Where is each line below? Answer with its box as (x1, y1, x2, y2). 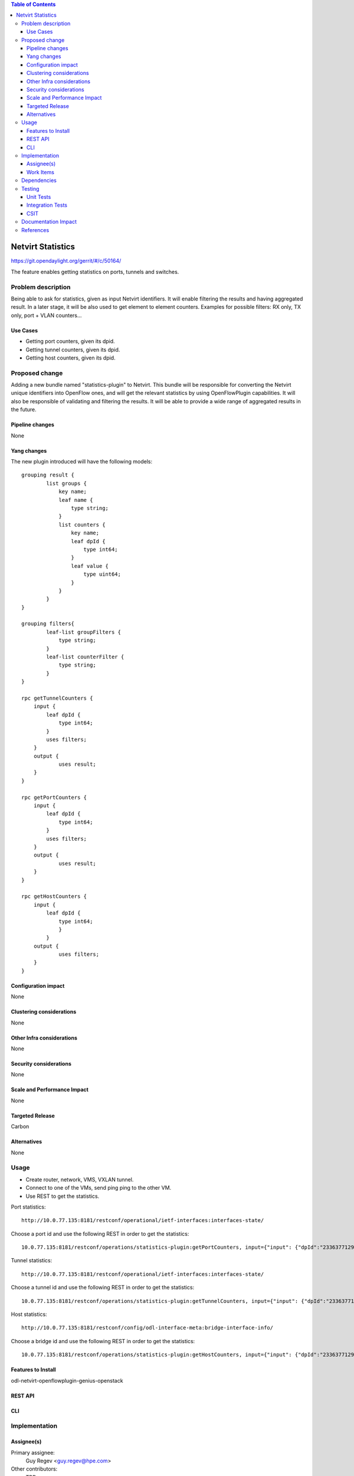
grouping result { (21, 472, 75, 478)
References (21, 226, 50, 233)
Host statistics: (11, 1311, 47, 1318)
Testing (21, 185, 40, 192)
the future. (11, 406, 37, 413)
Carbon (11, 1123, 29, 1130)
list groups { (46, 480, 87, 486)
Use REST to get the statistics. (25, 1193, 100, 1200)
